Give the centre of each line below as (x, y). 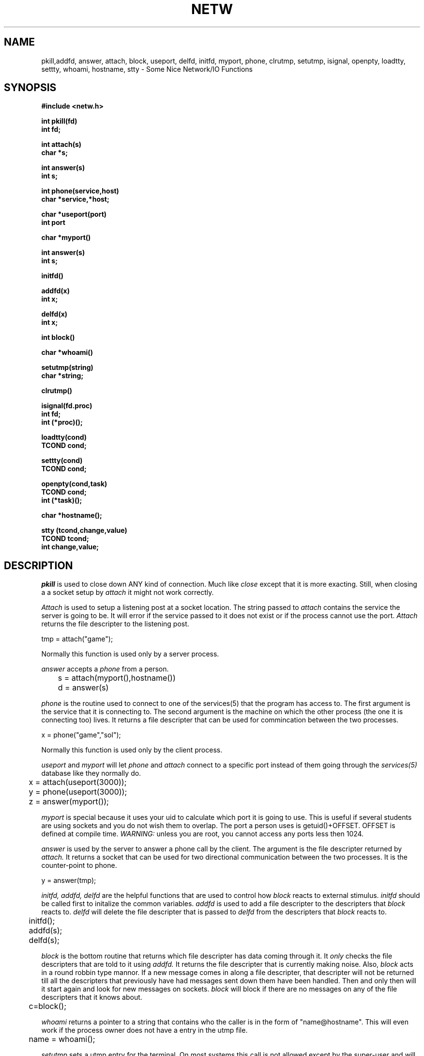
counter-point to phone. (79, 865)
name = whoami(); (62, 1039)
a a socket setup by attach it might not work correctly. (128, 592)
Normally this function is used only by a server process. (130, 654)
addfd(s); (45, 931)
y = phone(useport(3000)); (78, 792)
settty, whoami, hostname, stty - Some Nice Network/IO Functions (147, 69)
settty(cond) (62, 461)
